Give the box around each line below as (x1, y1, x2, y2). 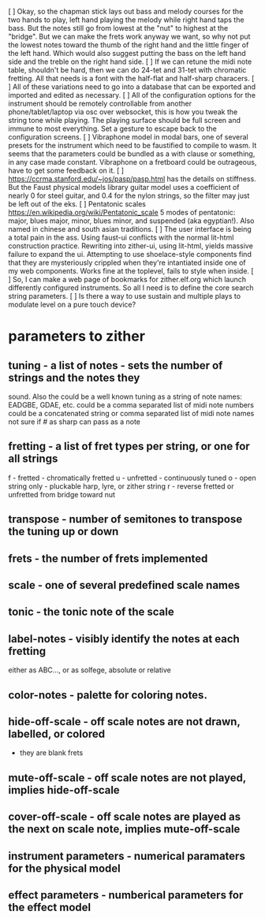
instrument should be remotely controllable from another (8, 99, 192, 108)
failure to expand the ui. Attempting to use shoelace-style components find (8, 250, 252, 259)
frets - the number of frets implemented (8, 552, 208, 565)
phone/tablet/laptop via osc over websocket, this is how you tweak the (8, 107, 238, 117)
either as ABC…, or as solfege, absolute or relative (8, 665, 171, 675)
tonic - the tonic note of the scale (8, 605, 175, 619)
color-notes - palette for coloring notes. (8, 688, 207, 701)
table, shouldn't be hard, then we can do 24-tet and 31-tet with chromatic (8, 65, 247, 74)
